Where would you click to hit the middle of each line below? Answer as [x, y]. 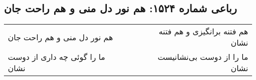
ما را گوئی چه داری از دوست [57, 57]
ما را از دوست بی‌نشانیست [203, 57]
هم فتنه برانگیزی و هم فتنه [203, 31]
